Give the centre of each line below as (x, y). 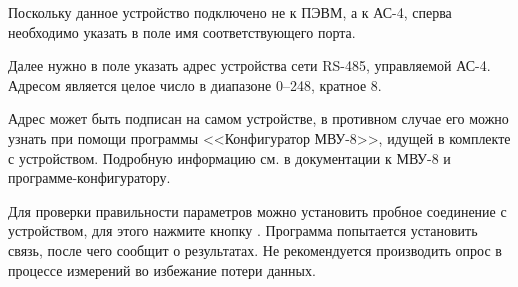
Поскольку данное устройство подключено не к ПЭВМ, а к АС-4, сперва (230, 12)
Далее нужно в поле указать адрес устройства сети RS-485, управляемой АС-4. (249, 65)
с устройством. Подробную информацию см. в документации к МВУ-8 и (229, 157)
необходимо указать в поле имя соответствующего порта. (182, 31)
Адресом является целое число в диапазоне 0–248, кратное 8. (195, 84)
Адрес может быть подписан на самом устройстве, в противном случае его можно (258, 118)
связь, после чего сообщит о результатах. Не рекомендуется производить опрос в (255, 249)
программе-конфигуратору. (89, 177)
